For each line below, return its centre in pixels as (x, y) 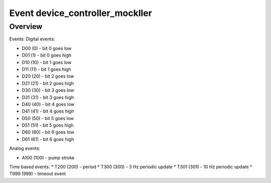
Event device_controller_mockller (81, 13)
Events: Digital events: (32, 39)
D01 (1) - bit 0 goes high (47, 55)
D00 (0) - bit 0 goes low (47, 48)
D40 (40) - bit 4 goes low (48, 104)
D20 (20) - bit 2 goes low (48, 76)
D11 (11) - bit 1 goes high (46, 69)
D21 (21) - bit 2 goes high (48, 83)
